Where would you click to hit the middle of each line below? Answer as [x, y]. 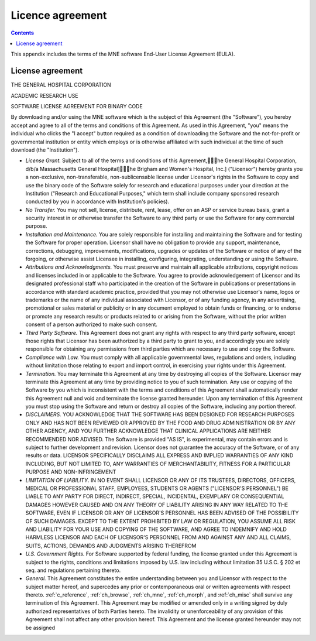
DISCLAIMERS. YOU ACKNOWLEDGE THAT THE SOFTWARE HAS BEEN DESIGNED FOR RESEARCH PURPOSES [160, 414]
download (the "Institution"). [45, 150]
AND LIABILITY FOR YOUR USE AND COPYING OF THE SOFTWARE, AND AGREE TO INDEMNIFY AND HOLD [156, 529]
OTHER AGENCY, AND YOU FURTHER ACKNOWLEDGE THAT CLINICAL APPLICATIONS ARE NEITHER [148, 431]
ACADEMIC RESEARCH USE [44, 95]
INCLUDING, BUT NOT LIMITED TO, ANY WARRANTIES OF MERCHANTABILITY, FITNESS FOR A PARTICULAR [158, 464]
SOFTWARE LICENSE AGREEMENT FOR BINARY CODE [77, 107]
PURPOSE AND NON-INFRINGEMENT [71, 472]
